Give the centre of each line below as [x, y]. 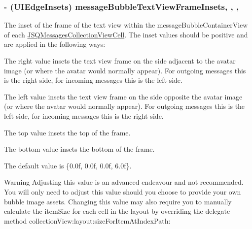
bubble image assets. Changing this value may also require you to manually [118, 201]
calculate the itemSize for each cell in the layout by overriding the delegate [117, 211]
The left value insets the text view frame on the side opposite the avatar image [123, 96]
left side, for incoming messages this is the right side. [84, 115]
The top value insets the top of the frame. [67, 132]
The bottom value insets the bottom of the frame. [79, 149]
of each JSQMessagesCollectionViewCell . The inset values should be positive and [126, 34]
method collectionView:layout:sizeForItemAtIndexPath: [87, 220]
